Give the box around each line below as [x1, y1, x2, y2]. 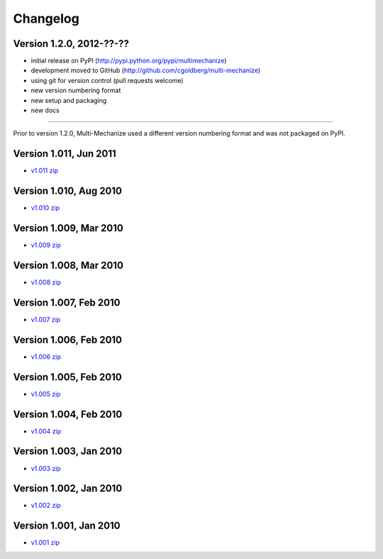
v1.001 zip [30, 538, 60, 547]
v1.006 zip [30, 352, 62, 361]
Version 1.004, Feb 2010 [13, 408, 123, 420]
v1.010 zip [30, 204, 60, 212]
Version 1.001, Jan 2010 [13, 520, 121, 532]
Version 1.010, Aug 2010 [13, 185, 122, 197]
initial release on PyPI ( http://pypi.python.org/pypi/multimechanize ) [30, 57, 227, 65]
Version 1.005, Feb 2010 [13, 371, 122, 383]
